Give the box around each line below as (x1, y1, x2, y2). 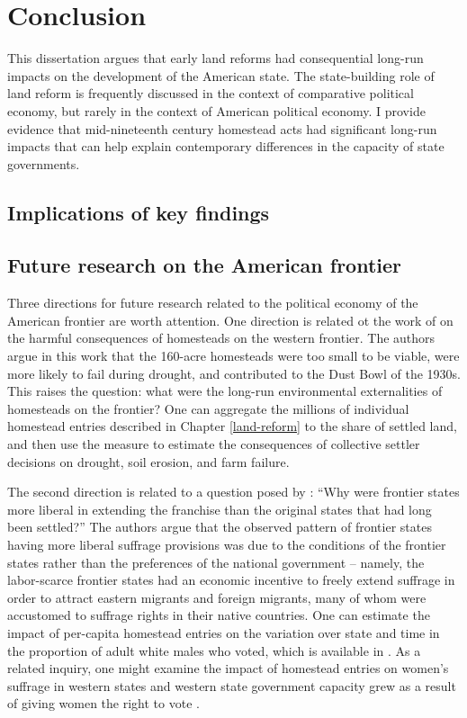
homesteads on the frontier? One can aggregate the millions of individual (7, 399, 409, 417)
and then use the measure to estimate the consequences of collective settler (7, 435, 420, 453)
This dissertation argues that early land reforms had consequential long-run (7, 49, 424, 67)
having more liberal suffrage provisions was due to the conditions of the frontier (7, 534, 446, 553)
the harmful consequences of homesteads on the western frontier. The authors (7, 328, 436, 347)
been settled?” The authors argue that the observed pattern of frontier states (7, 517, 432, 536)
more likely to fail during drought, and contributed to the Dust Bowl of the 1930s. (7, 363, 461, 382)
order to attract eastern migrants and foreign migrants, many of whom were (7, 588, 427, 606)
